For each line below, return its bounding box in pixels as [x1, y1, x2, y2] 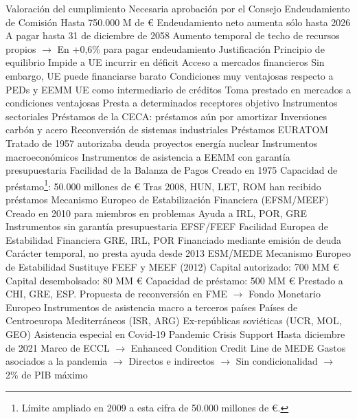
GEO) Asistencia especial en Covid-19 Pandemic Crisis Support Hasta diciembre [5, 326, 345, 341]
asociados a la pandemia [5, 354, 108, 368]
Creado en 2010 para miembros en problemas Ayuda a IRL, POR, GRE [5, 205, 308, 220]
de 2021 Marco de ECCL [5, 340, 110, 354]
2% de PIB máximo [5, 367, 88, 381]
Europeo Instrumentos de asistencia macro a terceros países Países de [5, 299, 298, 314]
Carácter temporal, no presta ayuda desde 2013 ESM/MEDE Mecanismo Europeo [5, 246, 352, 260]
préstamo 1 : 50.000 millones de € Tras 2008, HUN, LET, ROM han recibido [5, 177, 321, 193]
